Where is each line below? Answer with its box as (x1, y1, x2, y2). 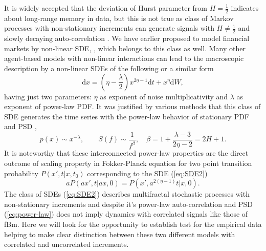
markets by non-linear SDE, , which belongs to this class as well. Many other (4, 43, 246, 53)
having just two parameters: (4, 91, 92, 101)
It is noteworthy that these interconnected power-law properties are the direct (4, 148, 249, 158)
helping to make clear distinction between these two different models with (4, 228, 235, 239)
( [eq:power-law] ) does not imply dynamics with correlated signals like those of (4, 208, 248, 219)
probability (4, 168, 38, 178)
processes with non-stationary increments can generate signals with (4, 23, 214, 33)
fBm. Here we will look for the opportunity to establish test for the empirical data (4, 218, 262, 229)
